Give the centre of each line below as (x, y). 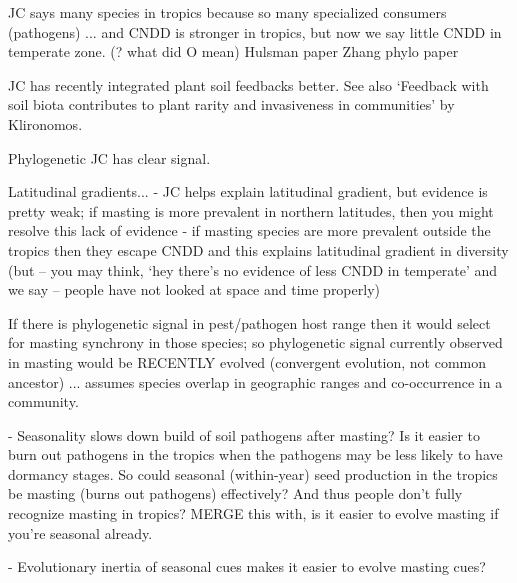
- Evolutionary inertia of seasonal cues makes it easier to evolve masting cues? (247, 566)
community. (43, 401)
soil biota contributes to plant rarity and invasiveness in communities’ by (231, 104)
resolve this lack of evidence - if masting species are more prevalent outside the (249, 230)
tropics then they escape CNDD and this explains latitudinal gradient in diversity (258, 249)
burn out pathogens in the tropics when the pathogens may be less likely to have (255, 454)
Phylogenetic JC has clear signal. (109, 157)
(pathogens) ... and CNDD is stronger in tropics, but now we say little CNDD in (255, 31)
